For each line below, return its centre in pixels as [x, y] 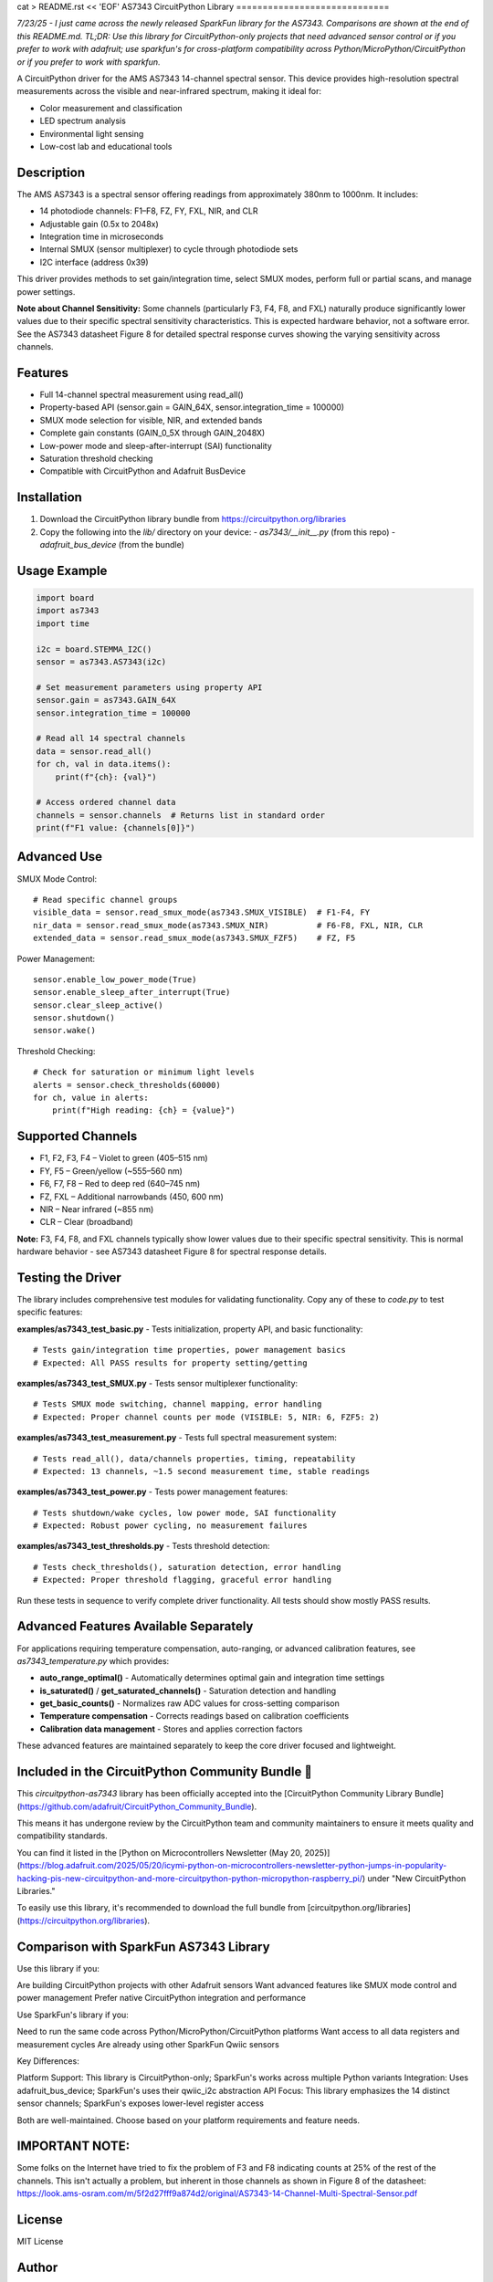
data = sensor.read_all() [94, 751]
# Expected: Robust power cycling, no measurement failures [170, 1526]
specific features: [50, 1312]
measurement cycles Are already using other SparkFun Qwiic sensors [148, 2044]
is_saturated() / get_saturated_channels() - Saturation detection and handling [188, 1691]
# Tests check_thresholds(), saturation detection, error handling [187, 1567]
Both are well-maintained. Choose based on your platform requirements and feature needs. [189, 2120]
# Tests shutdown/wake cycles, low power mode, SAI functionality [185, 1513]
